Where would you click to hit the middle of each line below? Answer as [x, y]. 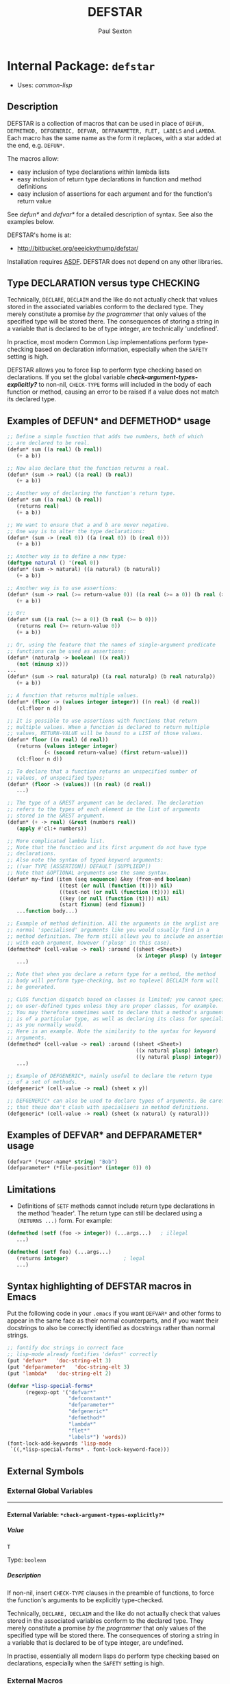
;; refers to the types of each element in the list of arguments [104, 809]
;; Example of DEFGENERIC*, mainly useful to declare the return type [110, 1076]
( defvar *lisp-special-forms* [50, 1386]
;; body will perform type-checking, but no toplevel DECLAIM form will [113, 981]
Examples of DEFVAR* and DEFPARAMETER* [105, 1135]
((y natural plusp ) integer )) [179, 1057]
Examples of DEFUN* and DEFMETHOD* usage [109, 421]
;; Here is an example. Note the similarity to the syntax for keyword [111, 1031]
